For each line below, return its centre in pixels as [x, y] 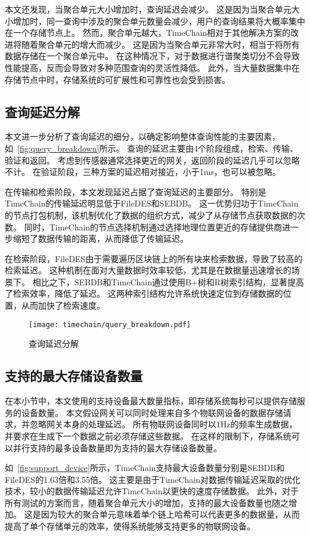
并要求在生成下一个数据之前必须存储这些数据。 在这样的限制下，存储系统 [148, 435]
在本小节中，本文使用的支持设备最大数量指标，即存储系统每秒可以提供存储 [151, 401]
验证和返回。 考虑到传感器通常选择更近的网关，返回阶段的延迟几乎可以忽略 [152, 160]
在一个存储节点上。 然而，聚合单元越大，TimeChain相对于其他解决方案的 [148, 33]
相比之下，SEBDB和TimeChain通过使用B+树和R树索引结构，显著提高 [168, 281]
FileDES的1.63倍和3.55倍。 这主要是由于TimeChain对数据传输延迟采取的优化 [153, 479]
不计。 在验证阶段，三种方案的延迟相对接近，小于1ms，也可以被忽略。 [143, 172]
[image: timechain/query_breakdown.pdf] [110, 324]
